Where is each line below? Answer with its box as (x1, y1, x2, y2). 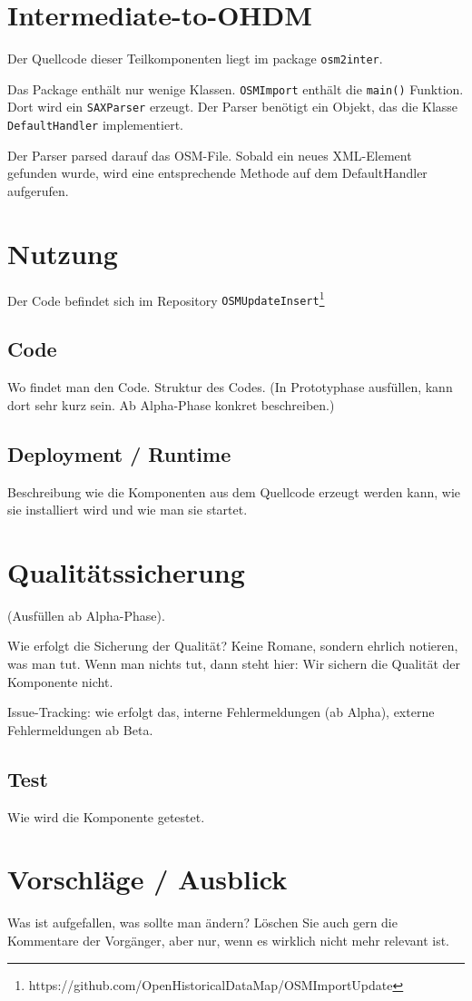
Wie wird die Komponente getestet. (7, 807, 205, 826)
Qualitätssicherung (7, 553, 245, 590)
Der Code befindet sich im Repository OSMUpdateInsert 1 (7, 288, 325, 309)
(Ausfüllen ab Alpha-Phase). (7, 605, 165, 624)
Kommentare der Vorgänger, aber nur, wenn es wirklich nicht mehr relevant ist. (7, 930, 449, 949)
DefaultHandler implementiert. (7, 115, 183, 134)
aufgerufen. (7, 181, 69, 200)
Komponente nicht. (7, 672, 113, 691)
